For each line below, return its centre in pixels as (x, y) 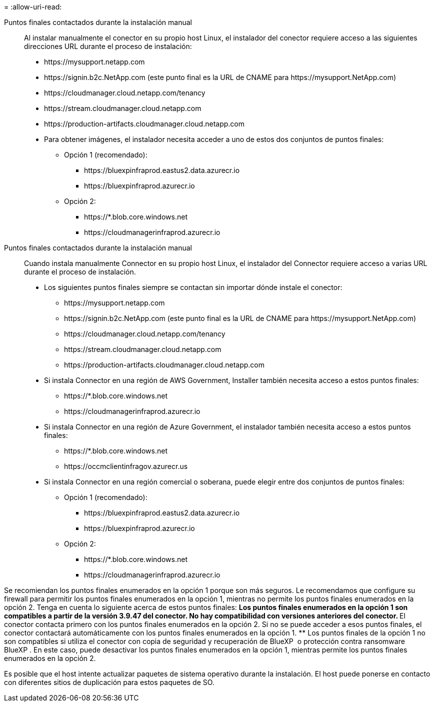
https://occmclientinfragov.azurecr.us (126, 466)
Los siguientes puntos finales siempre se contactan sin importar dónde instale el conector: (193, 287)
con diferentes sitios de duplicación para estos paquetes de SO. (109, 682)
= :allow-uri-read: (33, 7)
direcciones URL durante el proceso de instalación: (108, 46)
